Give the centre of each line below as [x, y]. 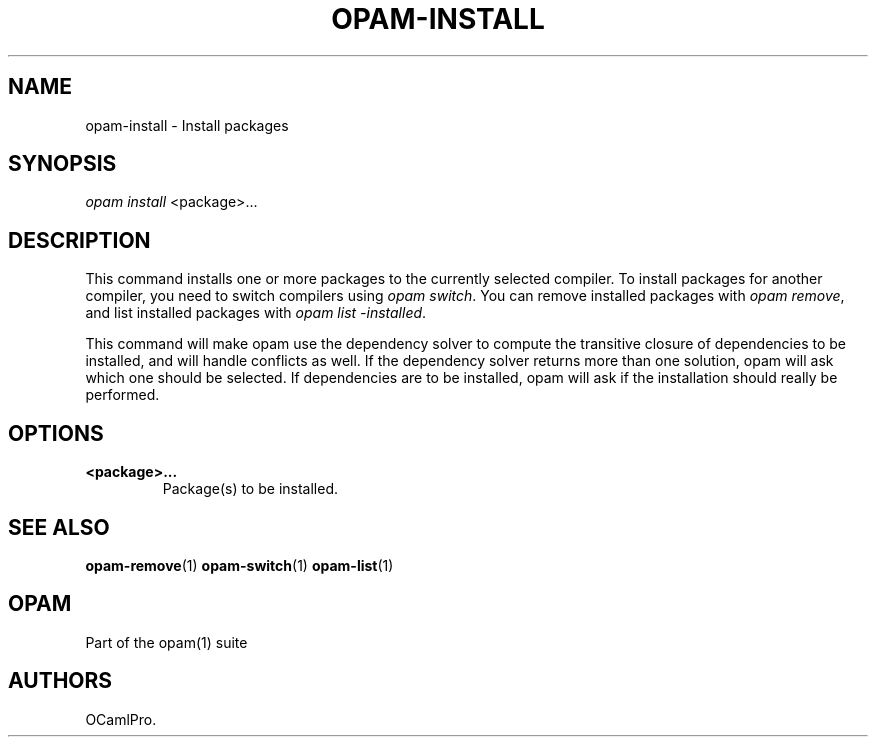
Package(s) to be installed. [250, 489]
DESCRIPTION [79, 240]
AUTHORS [60, 681]
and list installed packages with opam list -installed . [256, 313]
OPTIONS [56, 433]
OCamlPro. [121, 719]
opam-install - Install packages [187, 125]
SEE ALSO [59, 527]
